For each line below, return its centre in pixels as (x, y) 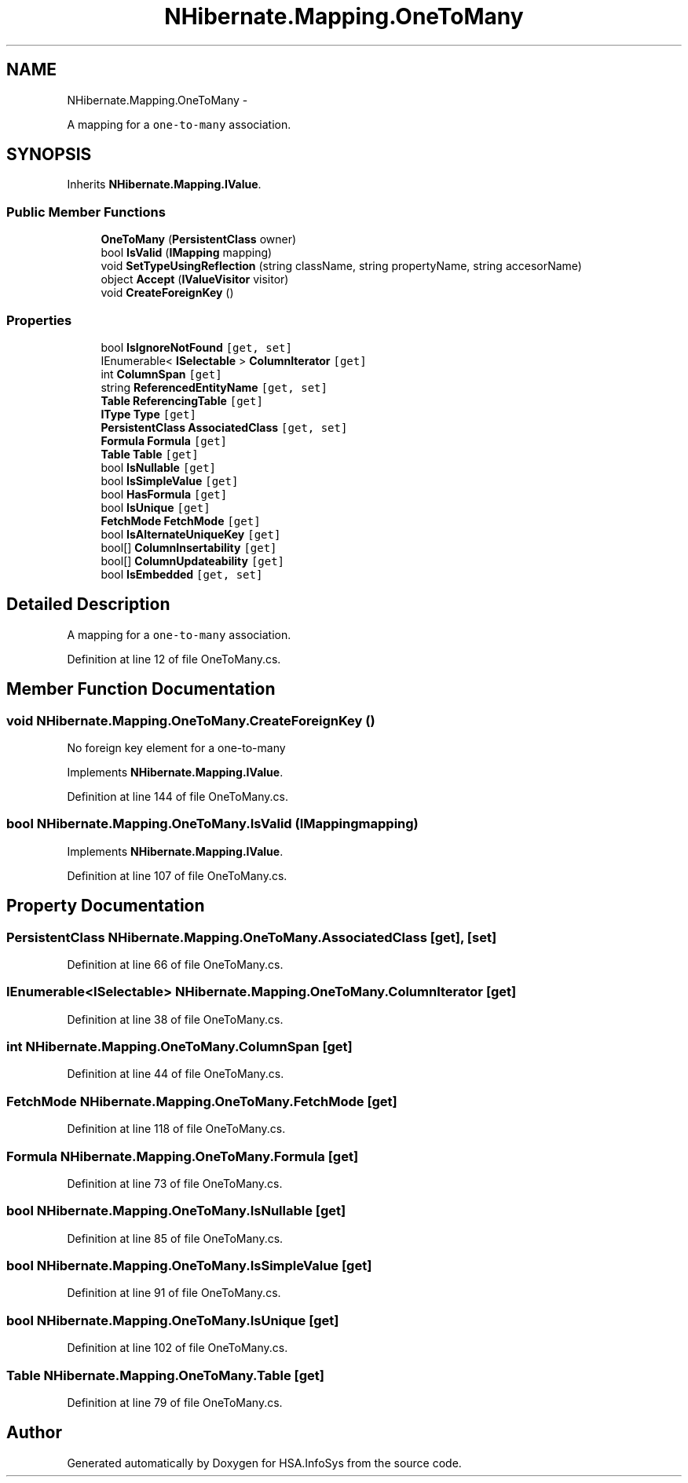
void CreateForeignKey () (167, 293)
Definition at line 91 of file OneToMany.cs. (174, 1293)
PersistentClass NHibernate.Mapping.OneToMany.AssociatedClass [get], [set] (252, 937)
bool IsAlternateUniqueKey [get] (191, 534)
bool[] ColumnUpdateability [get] (193, 561)
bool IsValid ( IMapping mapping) (187, 253)
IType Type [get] (148, 414)
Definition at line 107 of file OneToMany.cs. (177, 875)
